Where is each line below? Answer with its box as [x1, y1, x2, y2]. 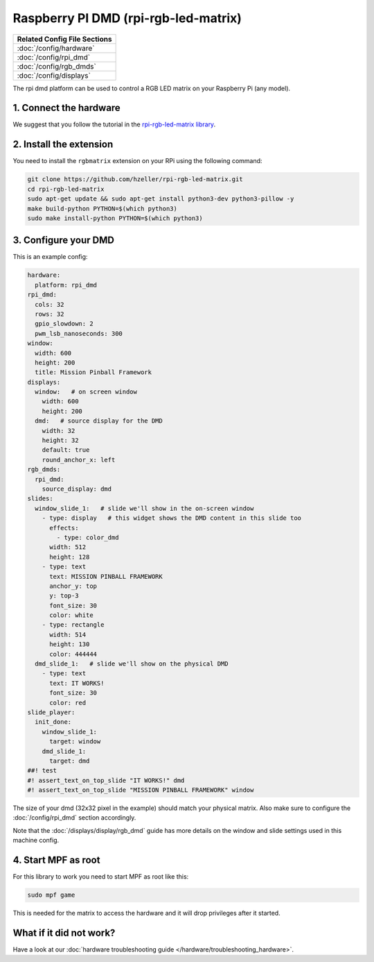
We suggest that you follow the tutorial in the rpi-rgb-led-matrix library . [12, 120, 216, 128]
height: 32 [42, 437, 79, 444]
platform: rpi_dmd [35, 281, 97, 289]
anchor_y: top [49, 582, 97, 590]
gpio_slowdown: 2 [35, 320, 93, 328]
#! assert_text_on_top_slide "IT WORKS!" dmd [27, 776, 185, 784]
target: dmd [49, 757, 90, 765]
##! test [27, 767, 57, 775]
